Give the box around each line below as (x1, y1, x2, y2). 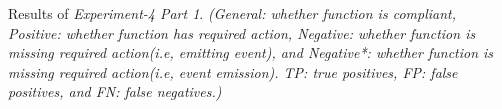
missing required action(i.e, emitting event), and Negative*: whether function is (8, 42, 494, 63)
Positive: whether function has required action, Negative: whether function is (8, 22, 476, 43)
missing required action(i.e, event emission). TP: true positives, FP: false (8, 61, 458, 82)
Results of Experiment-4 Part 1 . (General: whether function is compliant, (8, 3, 456, 23)
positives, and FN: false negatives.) (8, 81, 222, 102)
